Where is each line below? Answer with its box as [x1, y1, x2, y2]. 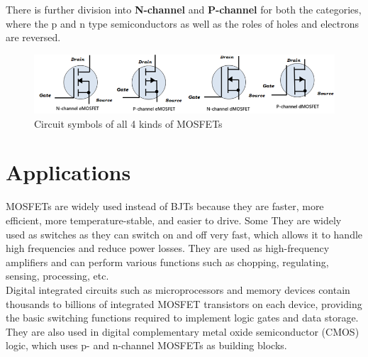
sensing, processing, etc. [6, 268, 109, 283]
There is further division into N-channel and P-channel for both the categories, [6, 2, 362, 16]
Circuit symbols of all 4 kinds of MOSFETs [34, 116, 223, 131]
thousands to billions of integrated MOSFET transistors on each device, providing [6, 296, 362, 311]
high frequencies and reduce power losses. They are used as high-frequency [6, 241, 330, 256]
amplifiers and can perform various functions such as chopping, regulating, [6, 254, 329, 269]
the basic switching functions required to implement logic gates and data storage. [6, 310, 359, 325]
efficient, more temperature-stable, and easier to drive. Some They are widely [6, 212, 342, 227]
